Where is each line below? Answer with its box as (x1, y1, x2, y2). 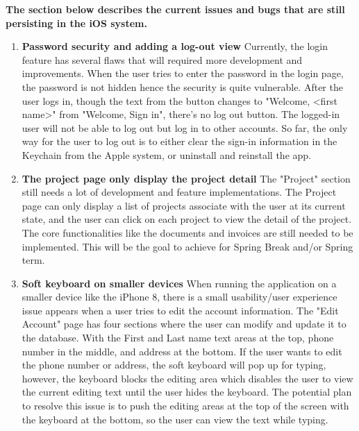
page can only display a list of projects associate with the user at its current (22, 198, 346, 212)
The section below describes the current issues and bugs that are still (6, 2, 345, 16)
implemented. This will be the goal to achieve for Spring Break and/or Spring (22, 239, 353, 253)
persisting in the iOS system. (6, 15, 147, 30)
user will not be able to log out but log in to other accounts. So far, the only (22, 120, 348, 135)
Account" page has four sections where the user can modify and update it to (22, 316, 347, 331)
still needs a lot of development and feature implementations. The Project (22, 185, 337, 199)
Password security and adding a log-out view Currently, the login (22, 39, 328, 53)
